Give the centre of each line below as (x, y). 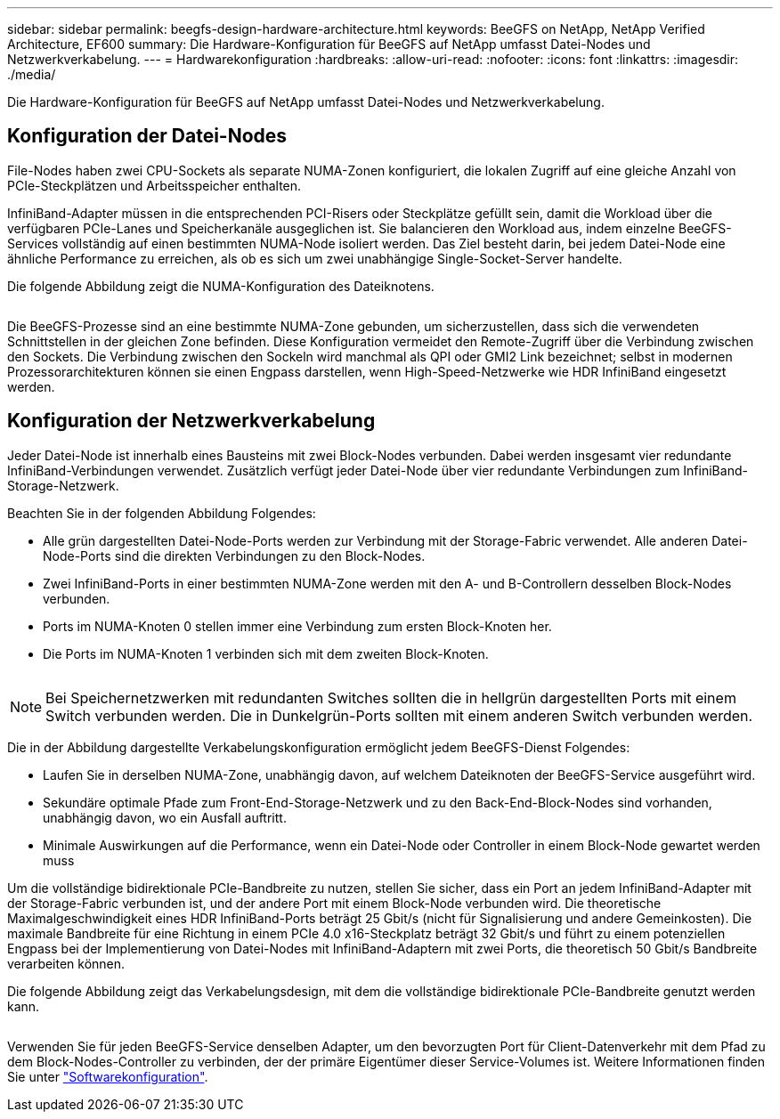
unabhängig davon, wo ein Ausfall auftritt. (165, 817)
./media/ (32, 74)
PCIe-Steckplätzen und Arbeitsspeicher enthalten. (154, 185)
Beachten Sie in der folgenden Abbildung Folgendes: (162, 513)
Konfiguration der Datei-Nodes (147, 136)
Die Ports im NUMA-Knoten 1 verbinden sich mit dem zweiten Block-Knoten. (266, 653)
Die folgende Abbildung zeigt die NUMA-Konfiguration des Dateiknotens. (221, 286)
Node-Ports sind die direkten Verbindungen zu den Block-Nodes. (234, 555)
